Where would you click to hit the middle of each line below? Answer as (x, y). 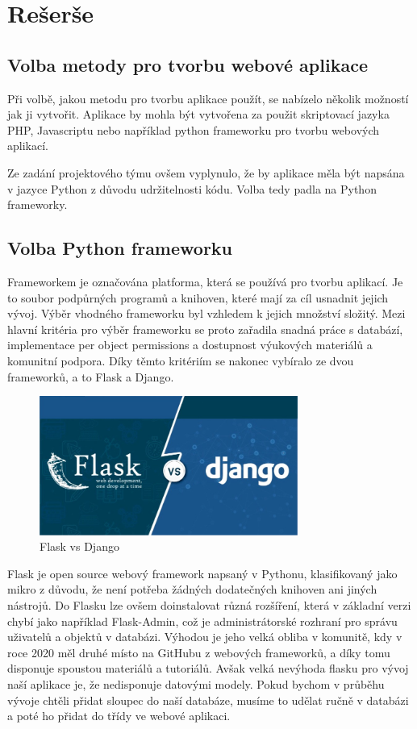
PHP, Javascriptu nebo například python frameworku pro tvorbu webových (194, 129)
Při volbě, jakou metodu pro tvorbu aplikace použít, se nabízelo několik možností (208, 98)
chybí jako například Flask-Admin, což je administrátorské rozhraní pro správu (202, 621)
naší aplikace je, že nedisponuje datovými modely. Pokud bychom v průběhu (196, 684)
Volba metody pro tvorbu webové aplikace (188, 64)
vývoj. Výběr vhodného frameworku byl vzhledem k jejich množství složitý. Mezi (206, 313)
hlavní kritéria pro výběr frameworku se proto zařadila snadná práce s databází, (205, 329)
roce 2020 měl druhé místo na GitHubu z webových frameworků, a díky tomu (199, 652)
